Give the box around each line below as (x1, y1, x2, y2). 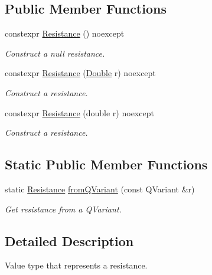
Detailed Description (5, 231, 134, 250)
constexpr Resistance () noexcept (5, 27, 125, 40)
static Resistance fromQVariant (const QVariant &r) (5, 182, 195, 195)
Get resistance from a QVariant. (5, 202, 122, 215)
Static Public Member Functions (5, 155, 208, 173)
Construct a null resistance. (5, 47, 105, 59)
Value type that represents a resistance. (5, 259, 148, 271)
